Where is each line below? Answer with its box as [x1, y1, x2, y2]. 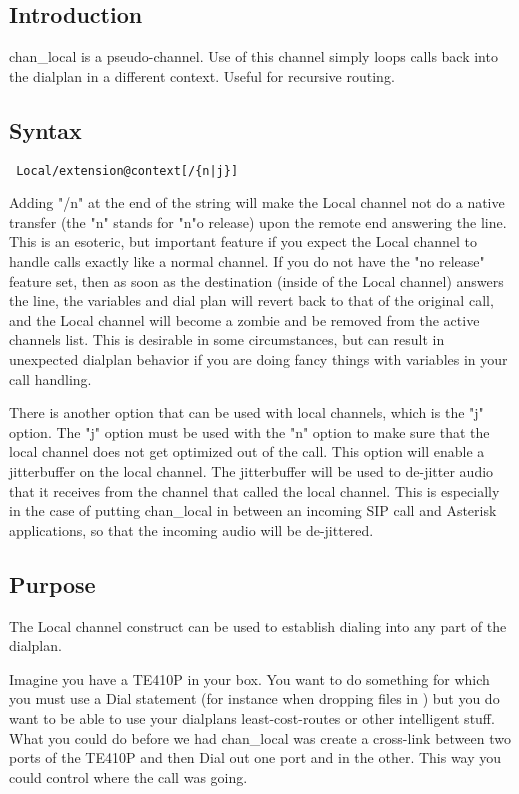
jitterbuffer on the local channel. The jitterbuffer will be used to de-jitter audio [9, 460, 494, 481]
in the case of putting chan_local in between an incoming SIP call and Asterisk [9, 500, 497, 521]
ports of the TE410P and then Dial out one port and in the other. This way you [9, 747, 502, 768]
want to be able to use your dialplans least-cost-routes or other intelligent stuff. [9, 707, 495, 728]
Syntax [9, 114, 82, 145]
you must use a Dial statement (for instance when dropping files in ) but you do [9, 688, 500, 709]
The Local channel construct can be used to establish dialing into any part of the [9, 615, 507, 636]
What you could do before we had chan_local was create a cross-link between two [9, 727, 511, 748]
